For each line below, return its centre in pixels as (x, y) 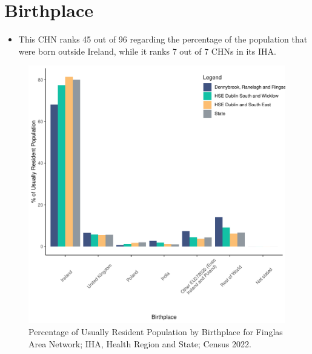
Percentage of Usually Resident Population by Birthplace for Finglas (156, 331)
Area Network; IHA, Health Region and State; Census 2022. (140, 343)
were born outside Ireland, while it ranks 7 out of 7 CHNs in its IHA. (147, 51)
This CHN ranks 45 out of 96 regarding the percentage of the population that (163, 39)
